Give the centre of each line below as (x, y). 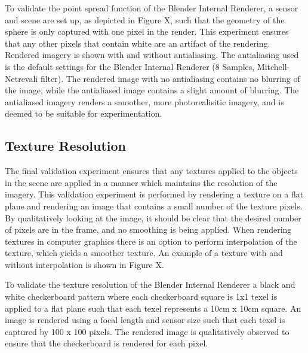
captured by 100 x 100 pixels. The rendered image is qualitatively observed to (147, 331)
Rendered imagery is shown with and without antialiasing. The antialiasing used (152, 55)
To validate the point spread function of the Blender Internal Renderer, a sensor (152, 8)
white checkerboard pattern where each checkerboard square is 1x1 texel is (141, 296)
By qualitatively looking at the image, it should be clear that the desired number (153, 217)
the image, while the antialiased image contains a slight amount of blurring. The (152, 90)
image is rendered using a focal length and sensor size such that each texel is (145, 320)
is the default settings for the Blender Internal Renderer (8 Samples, (130, 66)
